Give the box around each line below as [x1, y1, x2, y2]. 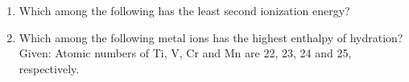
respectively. [19, 60, 80, 76]
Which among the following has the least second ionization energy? [19, 2, 350, 18]
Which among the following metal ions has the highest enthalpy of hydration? [19, 29, 403, 45]
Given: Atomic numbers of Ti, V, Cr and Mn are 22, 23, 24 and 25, [19, 45, 352, 61]
